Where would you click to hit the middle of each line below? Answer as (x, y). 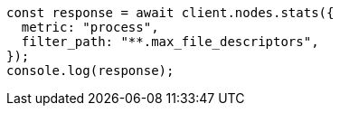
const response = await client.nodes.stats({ (170, 13)
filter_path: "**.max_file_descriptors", (170, 42)
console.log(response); (90, 71)
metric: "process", (90, 27)
